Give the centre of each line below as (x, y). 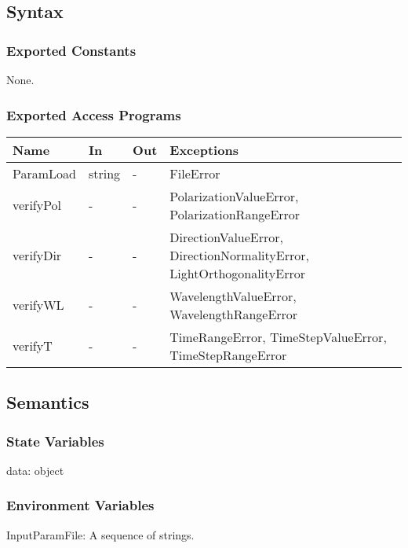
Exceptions (204, 149)
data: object (35, 470)
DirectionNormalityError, (239, 255)
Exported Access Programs (94, 114)
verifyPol (37, 205)
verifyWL (38, 305)
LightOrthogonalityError (238, 273)
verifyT (33, 346)
